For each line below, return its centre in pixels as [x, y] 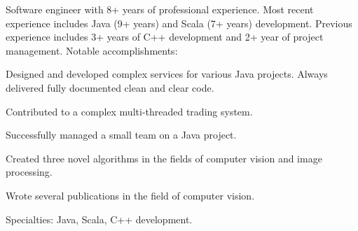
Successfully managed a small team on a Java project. [121, 135]
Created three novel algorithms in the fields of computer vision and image [164, 158]
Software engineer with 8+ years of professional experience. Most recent [160, 9]
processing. [29, 172]
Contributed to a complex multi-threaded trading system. [129, 111]
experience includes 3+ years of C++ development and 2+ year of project [165, 37]
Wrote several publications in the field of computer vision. [130, 195]
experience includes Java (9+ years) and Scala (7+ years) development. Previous [179, 23]
